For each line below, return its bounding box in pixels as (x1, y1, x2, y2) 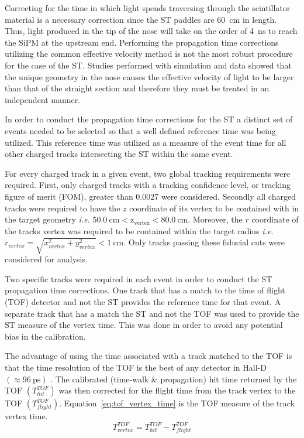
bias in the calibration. (5, 330, 86, 342)
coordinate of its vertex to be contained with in (129, 201, 299, 214)
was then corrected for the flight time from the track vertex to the (58, 384, 296, 396)
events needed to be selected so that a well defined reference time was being (5, 124, 276, 136)
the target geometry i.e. (5, 213, 90, 225)
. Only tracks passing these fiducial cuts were (123, 236, 285, 248)
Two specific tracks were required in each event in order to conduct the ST (5, 272, 272, 285)
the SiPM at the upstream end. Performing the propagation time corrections (5, 36, 279, 48)
